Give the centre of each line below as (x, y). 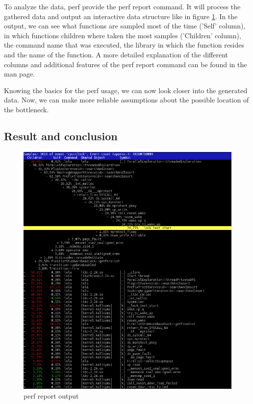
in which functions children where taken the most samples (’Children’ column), (123, 35)
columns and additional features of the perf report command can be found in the (126, 64)
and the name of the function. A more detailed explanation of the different (116, 54)
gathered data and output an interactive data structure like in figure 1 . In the (121, 16)
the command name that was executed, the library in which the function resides (124, 45)
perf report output (51, 395)
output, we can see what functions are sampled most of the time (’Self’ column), (125, 26)
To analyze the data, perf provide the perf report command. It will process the (122, 6)
